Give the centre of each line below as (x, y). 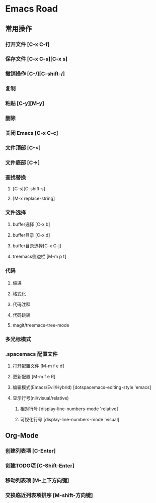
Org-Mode (22, 436)
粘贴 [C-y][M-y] (25, 103)
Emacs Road (32, 9)
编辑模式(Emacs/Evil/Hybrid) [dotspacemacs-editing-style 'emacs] (82, 387)
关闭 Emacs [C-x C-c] (32, 133)
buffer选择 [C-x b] (31, 225)
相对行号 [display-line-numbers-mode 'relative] (69, 409)
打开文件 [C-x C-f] (27, 44)
